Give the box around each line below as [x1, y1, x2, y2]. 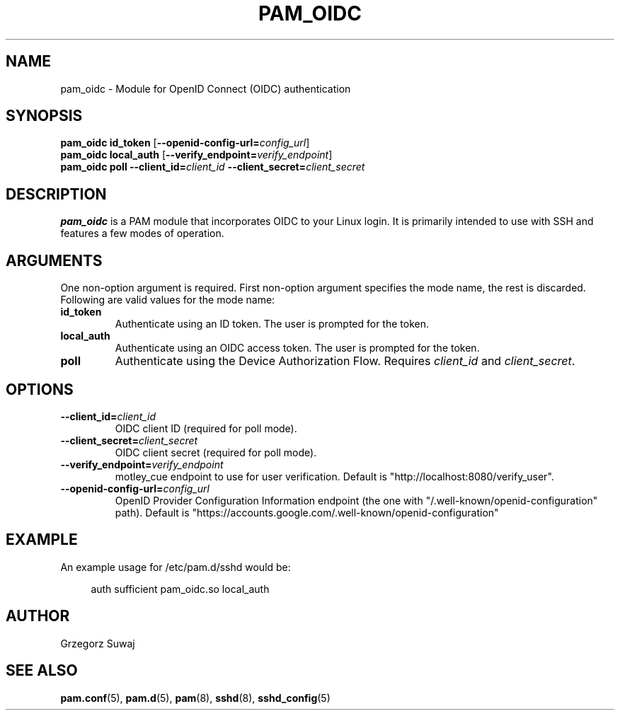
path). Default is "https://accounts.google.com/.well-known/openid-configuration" [115, 506, 499, 519]
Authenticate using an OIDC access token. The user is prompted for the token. [115, 342, 480, 354]
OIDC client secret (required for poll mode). [115, 446, 317, 458]
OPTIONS [6, 380, 74, 398]
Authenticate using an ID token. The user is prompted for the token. [115, 318, 430, 330]
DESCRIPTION [6, 185, 107, 203]
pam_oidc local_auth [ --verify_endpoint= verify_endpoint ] [60, 149, 333, 161]
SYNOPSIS [6, 107, 83, 125]
